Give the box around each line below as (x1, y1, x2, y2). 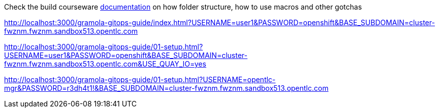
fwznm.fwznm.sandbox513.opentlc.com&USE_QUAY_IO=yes (4, 60, 206, 68)
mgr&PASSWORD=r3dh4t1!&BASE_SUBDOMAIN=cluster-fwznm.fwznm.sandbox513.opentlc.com (4, 84, 329, 92)
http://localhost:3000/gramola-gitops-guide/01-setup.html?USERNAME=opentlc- (4, 75, 276, 84)
